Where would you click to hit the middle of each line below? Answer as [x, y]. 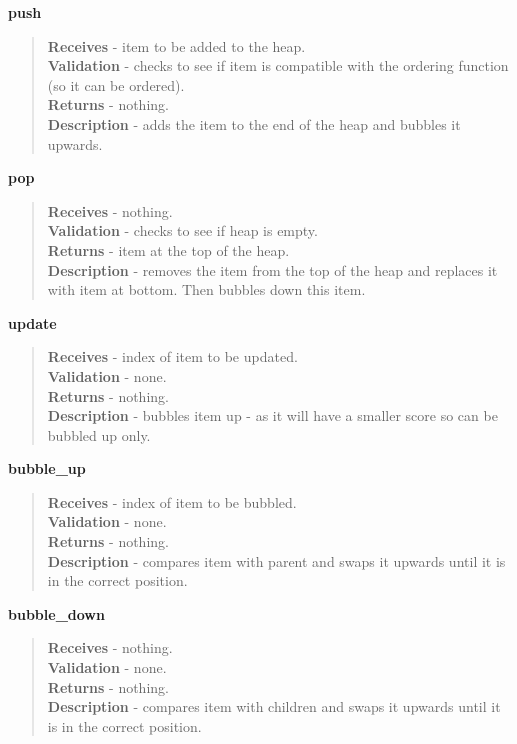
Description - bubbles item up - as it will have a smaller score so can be [272, 415]
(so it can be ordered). [116, 84]
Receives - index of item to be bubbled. [172, 501]
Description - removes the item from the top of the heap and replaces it [272, 269]
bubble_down [56, 613]
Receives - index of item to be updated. [172, 356]
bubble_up [47, 468]
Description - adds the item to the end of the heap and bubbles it [254, 123]
